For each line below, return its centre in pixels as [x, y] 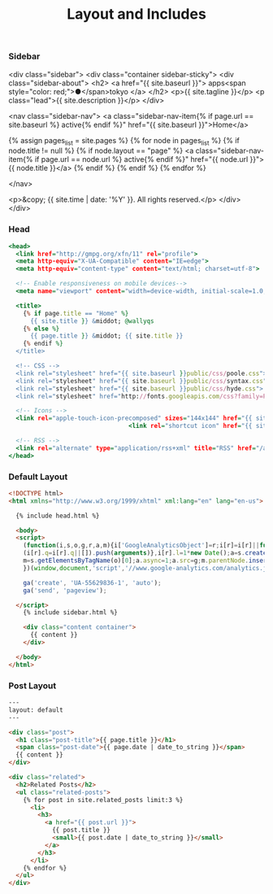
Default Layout [38, 477]
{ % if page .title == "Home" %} [76, 313]
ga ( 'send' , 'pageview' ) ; [65, 591]
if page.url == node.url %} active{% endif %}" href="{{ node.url [141, 159]
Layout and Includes [136, 14]
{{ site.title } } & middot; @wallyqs [92, 321]
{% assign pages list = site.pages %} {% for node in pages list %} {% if [124, 141]
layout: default [36, 710]
